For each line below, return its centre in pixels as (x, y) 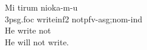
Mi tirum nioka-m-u (41, 7)
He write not (28, 30)
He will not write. (37, 41)
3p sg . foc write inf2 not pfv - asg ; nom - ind (73, 19)
